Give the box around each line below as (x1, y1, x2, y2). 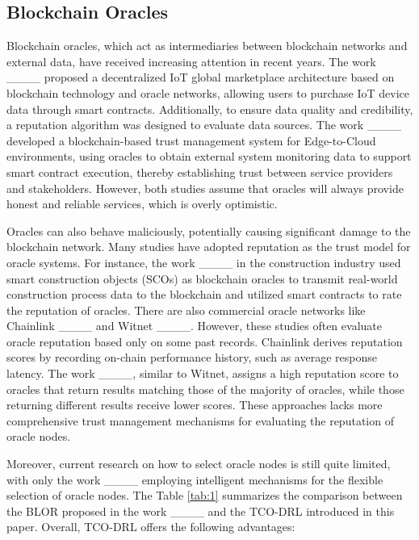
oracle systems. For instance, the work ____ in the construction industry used (6, 253, 401, 270)
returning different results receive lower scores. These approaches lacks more (6, 396, 383, 413)
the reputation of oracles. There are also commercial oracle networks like (6, 301, 366, 318)
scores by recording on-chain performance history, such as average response (6, 349, 377, 366)
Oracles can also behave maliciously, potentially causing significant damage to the (6, 222, 411, 239)
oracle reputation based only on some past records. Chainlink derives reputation (6, 333, 403, 350)
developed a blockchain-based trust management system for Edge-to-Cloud (6, 132, 376, 149)
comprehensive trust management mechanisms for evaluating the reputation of (6, 412, 394, 429)
